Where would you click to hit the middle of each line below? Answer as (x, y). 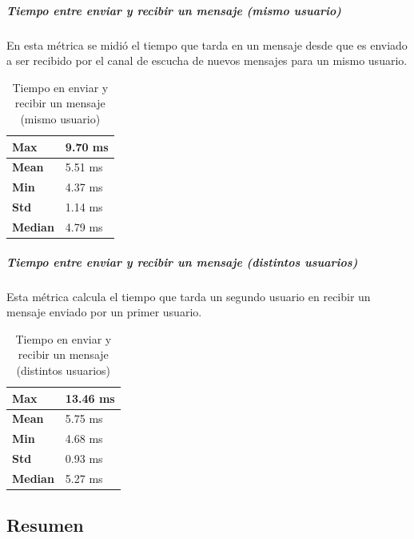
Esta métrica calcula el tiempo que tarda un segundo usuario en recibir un (189, 296)
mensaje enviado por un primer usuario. (104, 312)
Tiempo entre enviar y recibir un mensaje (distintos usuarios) (182, 261)
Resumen (45, 525)
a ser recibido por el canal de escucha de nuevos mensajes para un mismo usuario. (207, 60)
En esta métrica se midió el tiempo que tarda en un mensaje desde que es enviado (207, 44)
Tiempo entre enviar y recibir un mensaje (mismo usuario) (174, 10)
